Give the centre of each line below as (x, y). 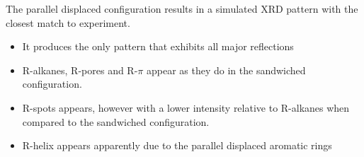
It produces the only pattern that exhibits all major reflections (158, 46)
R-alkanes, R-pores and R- (80, 70)
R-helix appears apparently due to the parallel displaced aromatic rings (177, 145)
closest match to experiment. (68, 22)
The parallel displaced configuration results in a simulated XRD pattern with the (182, 8)
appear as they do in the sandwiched (226, 70)
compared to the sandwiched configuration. (116, 121)
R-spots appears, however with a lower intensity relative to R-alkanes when (186, 107)
